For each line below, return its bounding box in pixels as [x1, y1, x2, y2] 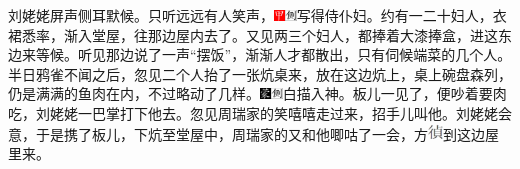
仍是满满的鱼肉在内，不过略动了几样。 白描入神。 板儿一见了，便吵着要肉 [8, 83, 507, 104]
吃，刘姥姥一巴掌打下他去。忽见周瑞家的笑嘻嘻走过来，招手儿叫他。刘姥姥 [8, 102, 498, 123]
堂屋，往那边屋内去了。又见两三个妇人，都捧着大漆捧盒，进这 [91, 24, 498, 45]
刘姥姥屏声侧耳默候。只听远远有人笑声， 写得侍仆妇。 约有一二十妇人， [8, 5, 493, 25]
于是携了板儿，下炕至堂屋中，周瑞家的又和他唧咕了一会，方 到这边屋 [35, 123, 500, 144]
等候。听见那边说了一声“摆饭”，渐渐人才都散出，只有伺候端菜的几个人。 [35, 44, 512, 65]
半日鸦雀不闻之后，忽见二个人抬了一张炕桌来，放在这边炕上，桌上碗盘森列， [8, 63, 512, 84]
